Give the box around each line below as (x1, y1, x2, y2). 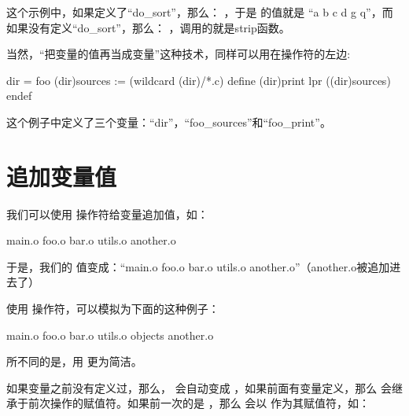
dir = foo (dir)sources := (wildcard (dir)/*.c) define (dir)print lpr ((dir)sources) (6, 72, 391, 88)
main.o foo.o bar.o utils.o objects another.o (6, 326, 214, 343)
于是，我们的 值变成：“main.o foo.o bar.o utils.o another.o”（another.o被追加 (6, 258, 390, 274)
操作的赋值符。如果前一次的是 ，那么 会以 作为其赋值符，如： (50, 395, 370, 411)
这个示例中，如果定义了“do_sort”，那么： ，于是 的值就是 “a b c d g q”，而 (6, 4, 393, 20)
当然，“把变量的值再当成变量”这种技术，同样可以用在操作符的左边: (6, 46, 351, 62)
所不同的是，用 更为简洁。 (6, 353, 142, 370)
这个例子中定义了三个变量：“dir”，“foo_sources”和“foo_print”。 (6, 113, 331, 130)
